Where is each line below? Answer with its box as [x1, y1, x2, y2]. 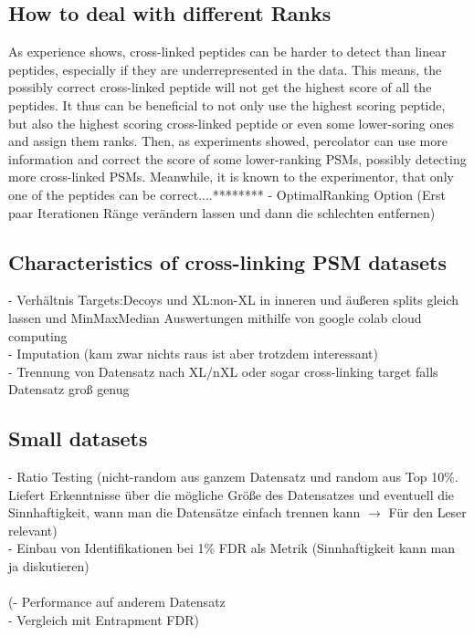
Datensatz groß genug [8, 380, 130, 399]
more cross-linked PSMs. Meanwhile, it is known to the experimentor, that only [8, 167, 454, 186]
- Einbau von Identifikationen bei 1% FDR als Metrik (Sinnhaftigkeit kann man [8, 538, 456, 558]
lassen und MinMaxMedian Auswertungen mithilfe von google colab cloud [8, 308, 422, 327]
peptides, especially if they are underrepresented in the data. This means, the [8, 59, 442, 78]
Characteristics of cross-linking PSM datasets [8, 247, 447, 276]
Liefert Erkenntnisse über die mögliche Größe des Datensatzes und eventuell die [8, 485, 455, 504]
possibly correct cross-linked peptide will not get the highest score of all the [8, 78, 432, 97]
